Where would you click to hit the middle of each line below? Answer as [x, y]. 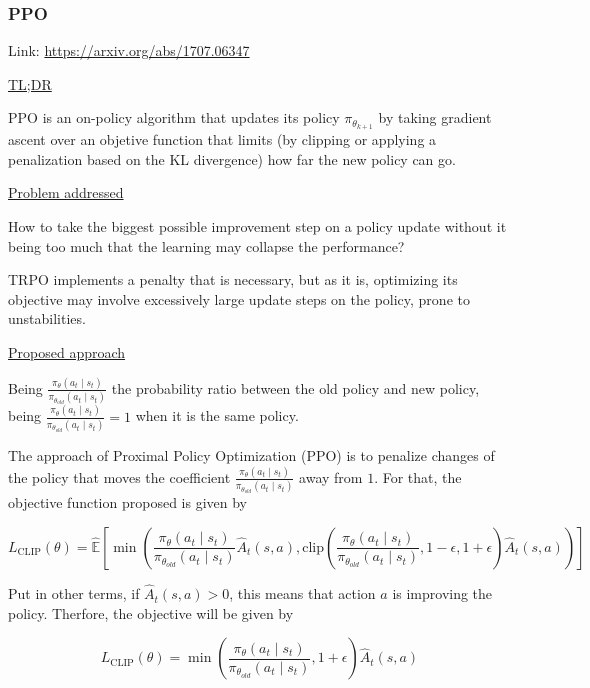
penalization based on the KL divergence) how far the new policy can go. [232, 158]
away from [331, 476]
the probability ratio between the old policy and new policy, [295, 387]
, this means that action [302, 593]
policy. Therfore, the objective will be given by [151, 612]
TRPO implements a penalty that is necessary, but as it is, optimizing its [233, 279]
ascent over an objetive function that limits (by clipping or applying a [222, 139]
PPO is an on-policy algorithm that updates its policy [174, 117]
